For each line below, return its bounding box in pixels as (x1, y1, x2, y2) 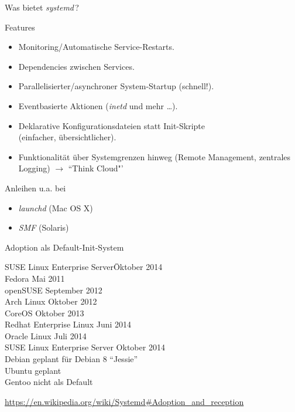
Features (5, 21, 35, 33)
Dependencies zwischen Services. (18, 60, 135, 72)
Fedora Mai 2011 (5, 272, 65, 284)
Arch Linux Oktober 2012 (5, 295, 97, 308)
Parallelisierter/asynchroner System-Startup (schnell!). (18, 80, 214, 92)
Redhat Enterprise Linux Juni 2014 (5, 318, 132, 330)
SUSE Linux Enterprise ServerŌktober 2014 (5, 261, 163, 273)
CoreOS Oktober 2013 (5, 306, 84, 319)
